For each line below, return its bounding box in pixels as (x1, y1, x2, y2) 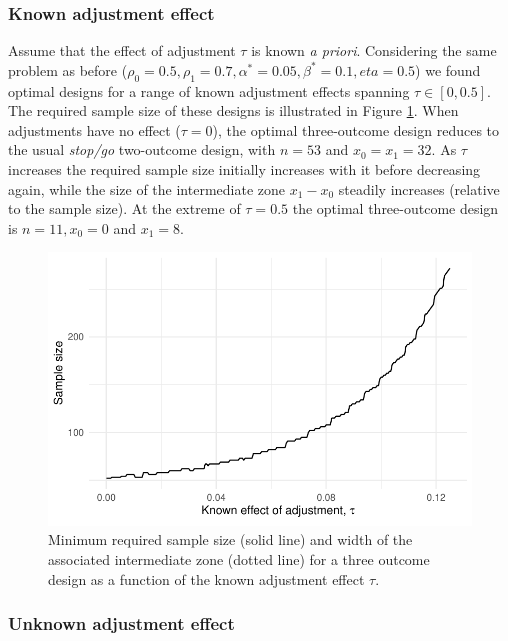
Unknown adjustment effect (8, 611, 235, 636)
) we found (415, 59, 481, 80)
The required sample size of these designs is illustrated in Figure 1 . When (8, 100, 459, 121)
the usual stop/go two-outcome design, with (8, 139, 276, 160)
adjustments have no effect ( (8, 119, 181, 140)
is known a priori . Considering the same (251, 40, 497, 61)
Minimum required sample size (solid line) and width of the (48, 529, 413, 550)
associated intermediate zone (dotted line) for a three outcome (48, 548, 430, 569)
